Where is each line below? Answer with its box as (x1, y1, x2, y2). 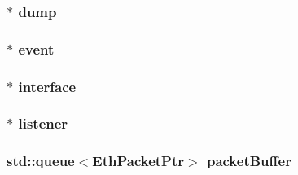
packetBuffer (206, 151, 291, 171)
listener (18, 113, 68, 133)
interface (18, 76, 77, 96)
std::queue (7, 151, 75, 171)
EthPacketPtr (92, 151, 185, 171)
